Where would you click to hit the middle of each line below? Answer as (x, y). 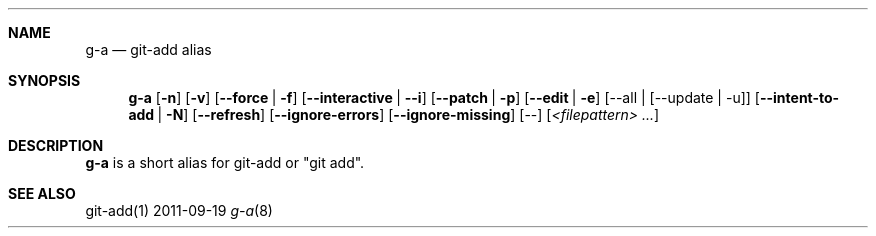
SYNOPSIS (44, 80)
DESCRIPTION (56, 145)
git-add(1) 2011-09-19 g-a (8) (179, 210)
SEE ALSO (42, 193)
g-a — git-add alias (148, 49)
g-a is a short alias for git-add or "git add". (225, 162)
